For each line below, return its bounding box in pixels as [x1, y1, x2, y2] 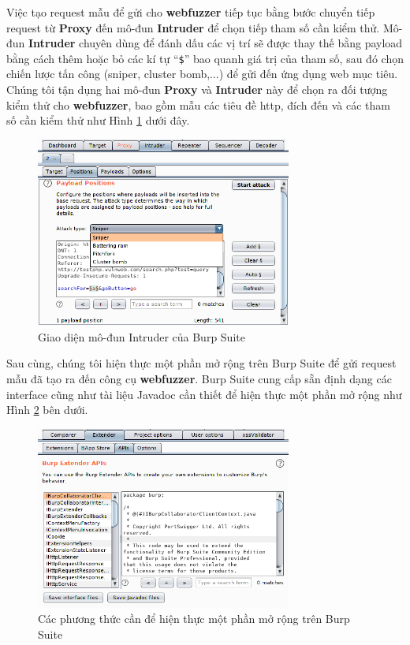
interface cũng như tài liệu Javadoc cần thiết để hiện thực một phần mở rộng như [6, 386, 402, 402]
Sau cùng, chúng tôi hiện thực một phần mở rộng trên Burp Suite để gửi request [6, 355, 397, 371]
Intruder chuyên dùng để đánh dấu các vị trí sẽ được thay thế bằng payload [28, 35, 403, 51]
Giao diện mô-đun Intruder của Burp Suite [38, 328, 245, 345]
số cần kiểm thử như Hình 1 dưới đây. [6, 112, 190, 129]
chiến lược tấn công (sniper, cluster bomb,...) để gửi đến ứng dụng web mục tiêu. [6, 65, 398, 82]
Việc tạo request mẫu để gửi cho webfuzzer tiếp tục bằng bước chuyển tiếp [6, 4, 375, 20]
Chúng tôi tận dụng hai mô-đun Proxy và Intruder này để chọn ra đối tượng [6, 81, 388, 98]
